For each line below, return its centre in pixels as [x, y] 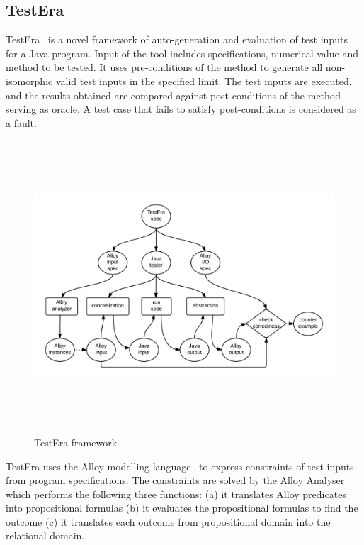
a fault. [21, 122]
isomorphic [29, 81]
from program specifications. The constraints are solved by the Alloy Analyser [175, 480]
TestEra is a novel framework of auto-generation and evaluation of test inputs [177, 39]
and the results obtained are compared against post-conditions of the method [174, 95]
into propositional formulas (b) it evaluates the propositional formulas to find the [182, 508]
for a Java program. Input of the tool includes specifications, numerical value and [182, 53]
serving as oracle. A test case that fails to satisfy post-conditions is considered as [181, 109]
